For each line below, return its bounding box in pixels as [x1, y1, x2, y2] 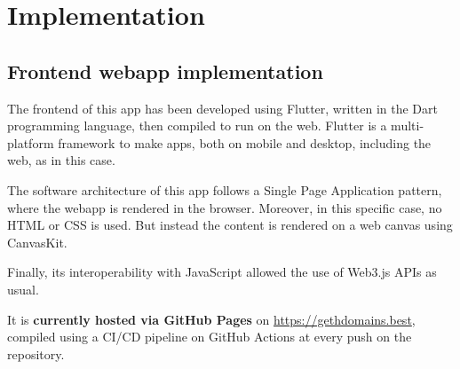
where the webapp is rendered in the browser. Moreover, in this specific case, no [7, 198, 442, 216]
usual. [7, 279, 39, 298]
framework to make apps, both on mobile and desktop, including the [58, 133, 432, 152]
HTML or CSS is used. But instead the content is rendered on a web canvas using [7, 216, 453, 234]
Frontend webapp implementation [7, 57, 323, 84]
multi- [391, 116, 424, 135]
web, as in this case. [7, 151, 115, 169]
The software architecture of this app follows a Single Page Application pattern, [7, 180, 442, 199]
